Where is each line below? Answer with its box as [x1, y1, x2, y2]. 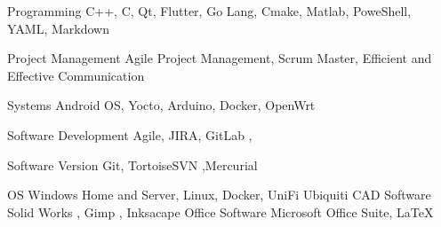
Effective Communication [7, 66, 145, 84]
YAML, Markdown [7, 19, 109, 37]
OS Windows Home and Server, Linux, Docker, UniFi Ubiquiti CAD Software [7, 185, 431, 204]
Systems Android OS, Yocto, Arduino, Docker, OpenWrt [7, 96, 316, 114]
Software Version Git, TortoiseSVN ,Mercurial [7, 155, 258, 174]
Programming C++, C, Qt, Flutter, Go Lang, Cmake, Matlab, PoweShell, [7, 2, 412, 20]
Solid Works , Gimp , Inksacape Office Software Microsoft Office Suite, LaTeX [7, 202, 434, 221]
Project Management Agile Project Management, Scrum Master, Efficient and [7, 49, 432, 67]
